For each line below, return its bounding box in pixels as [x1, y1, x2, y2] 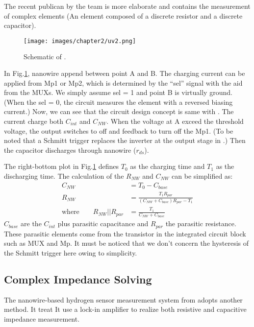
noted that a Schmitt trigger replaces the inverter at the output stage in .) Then [4, 135, 246, 145]
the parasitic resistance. [165, 218, 236, 229]
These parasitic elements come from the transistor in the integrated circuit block [4, 228, 246, 238]
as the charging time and [130, 161, 205, 171]
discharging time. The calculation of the [4, 170, 124, 181]
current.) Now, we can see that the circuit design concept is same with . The [4, 106, 234, 117]
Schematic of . [24, 51, 66, 62]
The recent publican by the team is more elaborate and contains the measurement [4, 1, 251, 11]
